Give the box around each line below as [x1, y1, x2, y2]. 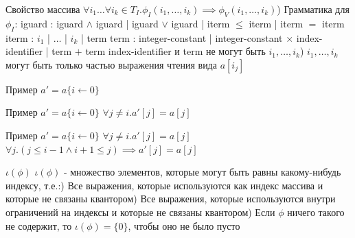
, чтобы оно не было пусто [128, 218, 240, 233]
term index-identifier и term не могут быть [85, 44, 266, 58]
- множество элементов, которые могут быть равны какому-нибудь [63, 165, 341, 179]
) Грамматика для [277, 2, 350, 16]
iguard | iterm [171, 16, 230, 30]
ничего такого [287, 204, 345, 219]
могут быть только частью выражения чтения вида [5, 57, 217, 71]
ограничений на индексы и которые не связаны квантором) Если [5, 204, 275, 219]
